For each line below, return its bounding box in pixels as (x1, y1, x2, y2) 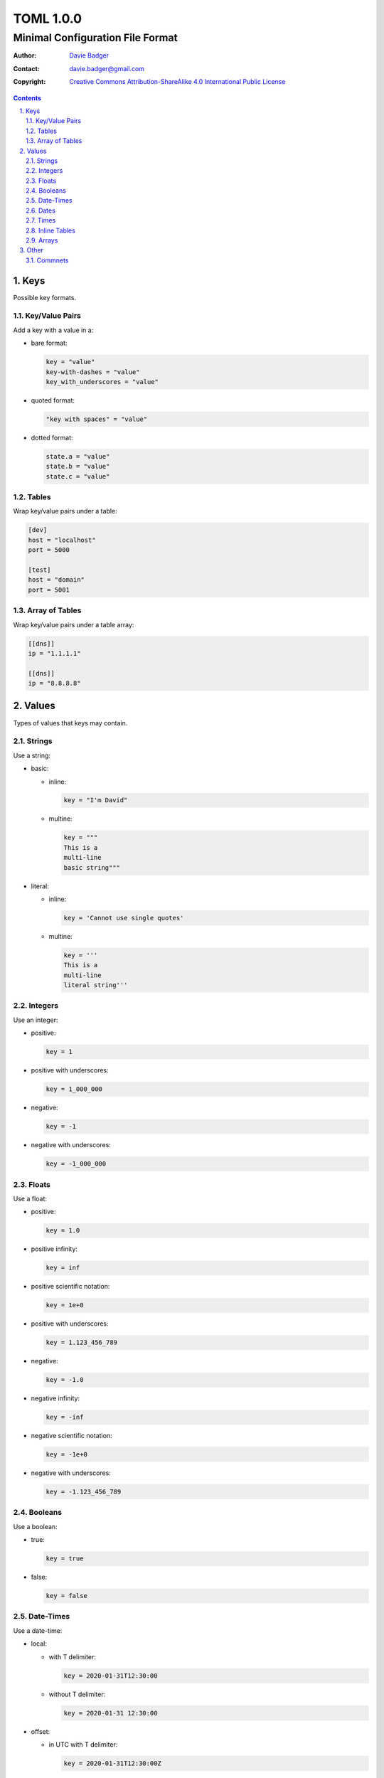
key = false (46, 1592, 88, 1600)
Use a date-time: (13, 1626, 63, 1635)
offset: (31, 1727, 50, 1735)
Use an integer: (13, 1016, 58, 1024)
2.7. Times (26, 216, 56, 225)
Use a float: (13, 1194, 48, 1203)
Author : (13, 51, 37, 60)
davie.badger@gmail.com (69, 64, 145, 73)
